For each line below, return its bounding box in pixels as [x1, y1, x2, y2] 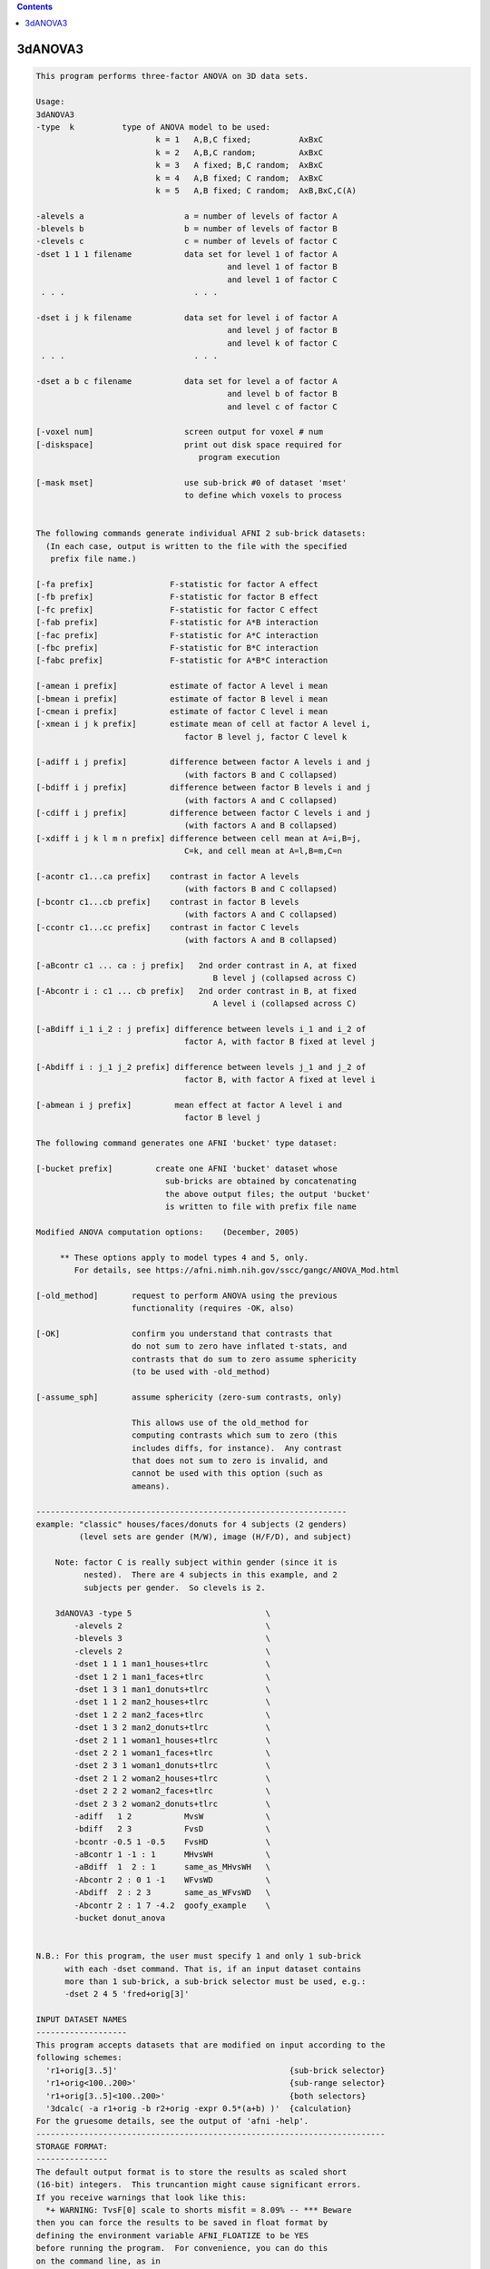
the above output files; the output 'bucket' [164, 1189, 371, 1199]
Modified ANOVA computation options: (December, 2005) [35, 1226, 299, 1237]
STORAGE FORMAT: [35, 2142, 109, 2152]
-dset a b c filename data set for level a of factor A [35, 376, 338, 386]
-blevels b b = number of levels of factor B [35, 223, 338, 234]
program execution [198, 452, 280, 463]
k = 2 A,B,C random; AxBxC [155, 147, 324, 158]
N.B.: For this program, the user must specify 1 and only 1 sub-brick [35, 1951, 362, 1961]
